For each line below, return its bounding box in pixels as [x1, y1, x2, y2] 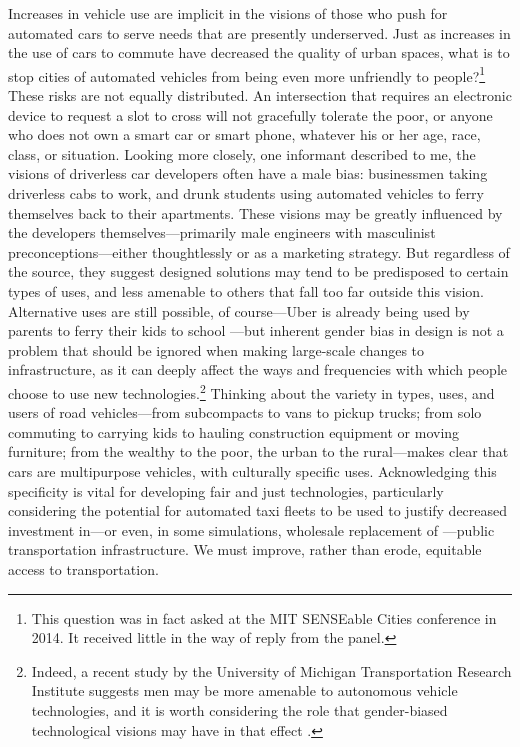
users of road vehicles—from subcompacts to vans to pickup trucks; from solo [8, 402, 482, 423]
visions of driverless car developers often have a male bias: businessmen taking [8, 163, 488, 184]
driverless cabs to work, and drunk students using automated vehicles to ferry [8, 183, 484, 203]
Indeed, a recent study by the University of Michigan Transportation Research [31, 660, 512, 681]
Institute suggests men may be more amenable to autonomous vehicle [31, 680, 458, 701]
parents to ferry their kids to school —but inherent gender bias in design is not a [8, 320, 504, 341]
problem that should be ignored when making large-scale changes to [8, 339, 425, 360]
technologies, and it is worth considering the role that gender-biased [31, 699, 448, 720]
